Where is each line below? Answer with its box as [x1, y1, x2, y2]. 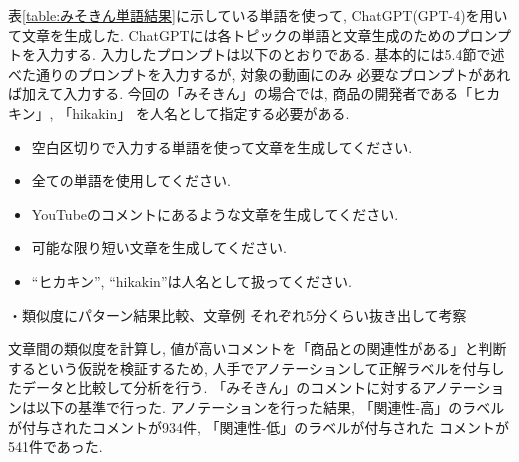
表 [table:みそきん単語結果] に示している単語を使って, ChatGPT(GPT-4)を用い [8, 5, 508, 25]
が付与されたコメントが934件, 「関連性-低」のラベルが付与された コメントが [8, 416, 509, 437]
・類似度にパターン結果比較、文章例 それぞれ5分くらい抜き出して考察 [8, 304, 467, 325]
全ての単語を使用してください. [31, 170, 231, 191]
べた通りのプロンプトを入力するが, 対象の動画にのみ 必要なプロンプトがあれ [8, 63, 511, 84]
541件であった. [8, 436, 103, 457]
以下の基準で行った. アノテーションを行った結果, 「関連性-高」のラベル [35, 396, 505, 417]
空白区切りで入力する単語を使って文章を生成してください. [31, 136, 413, 157]
